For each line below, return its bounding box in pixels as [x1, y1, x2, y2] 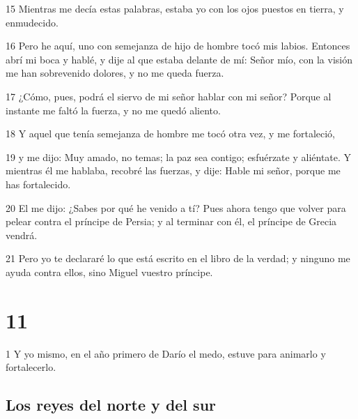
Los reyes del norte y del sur [6, 394, 217, 416]
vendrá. [6, 227, 38, 242]
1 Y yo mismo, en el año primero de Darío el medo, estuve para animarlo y [6, 346, 326, 360]
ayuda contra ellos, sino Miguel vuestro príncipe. [6, 264, 213, 279]
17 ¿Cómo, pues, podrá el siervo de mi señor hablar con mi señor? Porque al [6, 89, 332, 103]
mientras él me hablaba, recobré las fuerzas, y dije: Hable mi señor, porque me [6, 163, 341, 178]
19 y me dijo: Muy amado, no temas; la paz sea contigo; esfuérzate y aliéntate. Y [6, 149, 352, 164]
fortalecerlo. [6, 360, 56, 374]
